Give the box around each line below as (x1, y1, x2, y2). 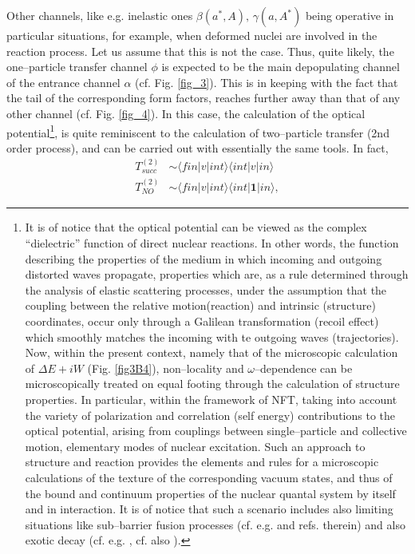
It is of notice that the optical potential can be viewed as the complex (25, 219, 367, 235)
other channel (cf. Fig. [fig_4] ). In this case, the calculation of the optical (6, 105, 366, 121)
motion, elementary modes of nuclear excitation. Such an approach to (25, 437, 366, 454)
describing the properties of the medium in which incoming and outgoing (25, 250, 382, 267)
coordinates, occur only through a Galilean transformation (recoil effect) (25, 313, 379, 330)
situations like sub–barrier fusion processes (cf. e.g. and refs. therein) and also (25, 516, 405, 532)
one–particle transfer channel (6, 58, 148, 75)
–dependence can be (255, 359, 353, 376)
